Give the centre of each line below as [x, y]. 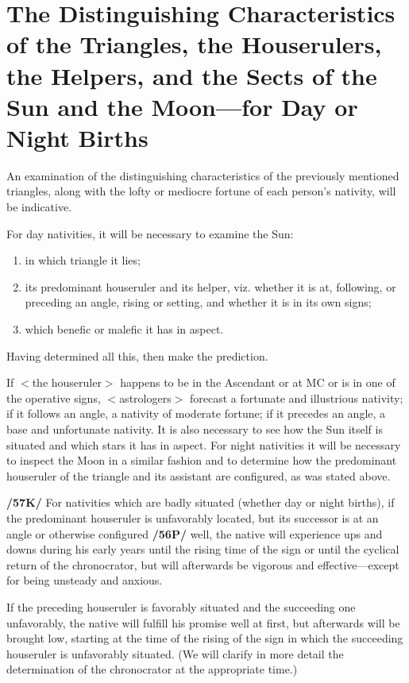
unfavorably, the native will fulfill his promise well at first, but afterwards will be [203, 622]
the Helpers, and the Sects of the [192, 75]
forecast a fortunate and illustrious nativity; [297, 397]
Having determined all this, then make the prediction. [137, 355]
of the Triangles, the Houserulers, [194, 44]
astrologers [145, 397]
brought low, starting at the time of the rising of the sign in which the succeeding [205, 638]
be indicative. [39, 207]
